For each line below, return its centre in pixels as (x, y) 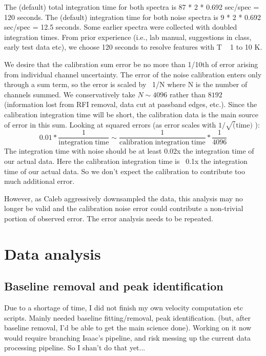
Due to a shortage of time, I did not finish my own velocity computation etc (124, 308)
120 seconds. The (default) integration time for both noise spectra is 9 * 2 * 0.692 (132, 17)
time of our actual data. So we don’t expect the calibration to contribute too (125, 171)
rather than (187, 94)
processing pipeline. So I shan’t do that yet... (75, 348)
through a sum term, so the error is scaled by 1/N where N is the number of (126, 84)
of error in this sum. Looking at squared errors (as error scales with (110, 124)
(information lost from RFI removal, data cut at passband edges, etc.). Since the (131, 104)
